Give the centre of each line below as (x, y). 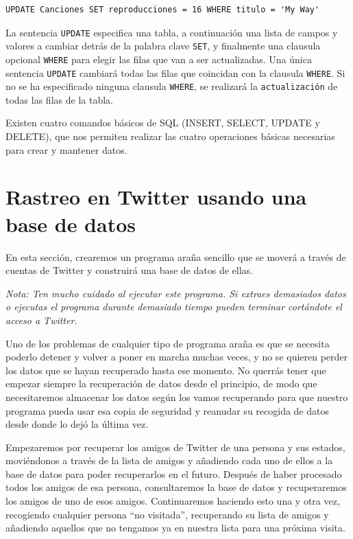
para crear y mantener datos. (66, 149)
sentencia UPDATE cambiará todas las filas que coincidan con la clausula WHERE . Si (175, 72)
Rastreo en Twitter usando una (156, 197)
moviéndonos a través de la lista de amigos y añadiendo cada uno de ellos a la (169, 460)
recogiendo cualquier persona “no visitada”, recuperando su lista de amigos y (167, 514)
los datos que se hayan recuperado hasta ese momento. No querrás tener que (166, 370)
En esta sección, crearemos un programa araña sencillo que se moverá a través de (176, 256)
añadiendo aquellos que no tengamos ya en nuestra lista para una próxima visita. (175, 528)
